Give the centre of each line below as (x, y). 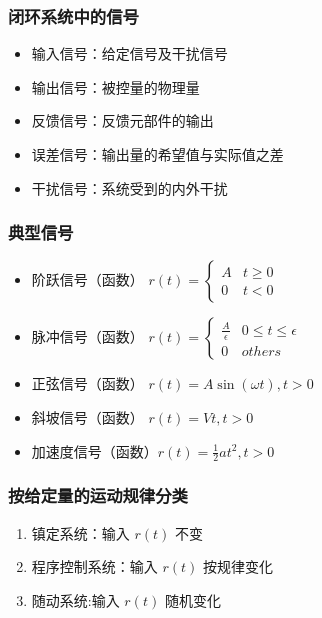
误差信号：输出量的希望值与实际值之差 (157, 154)
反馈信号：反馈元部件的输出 (122, 120)
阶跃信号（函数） (87, 279)
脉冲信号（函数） (87, 336)
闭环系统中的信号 (73, 15)
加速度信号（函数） (94, 450)
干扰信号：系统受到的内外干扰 (129, 187)
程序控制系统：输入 (94, 566)
